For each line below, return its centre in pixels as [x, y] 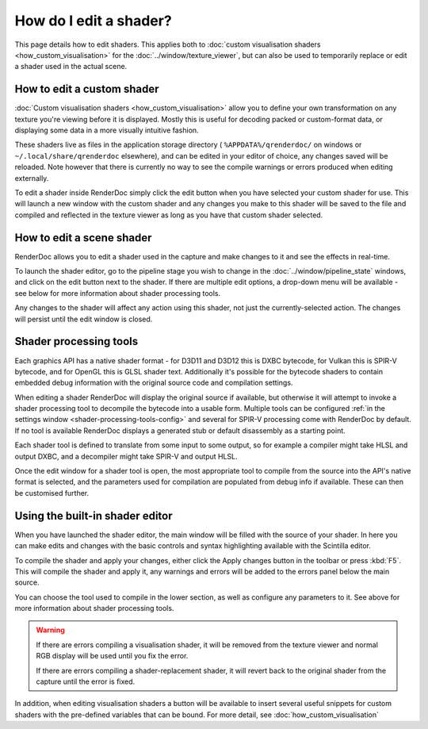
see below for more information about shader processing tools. [118, 293]
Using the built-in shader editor [94, 516]
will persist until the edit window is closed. [84, 319]
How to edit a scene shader [83, 238]
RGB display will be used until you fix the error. [112, 656]
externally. [32, 178]
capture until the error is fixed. [86, 681]
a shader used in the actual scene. [71, 67]
